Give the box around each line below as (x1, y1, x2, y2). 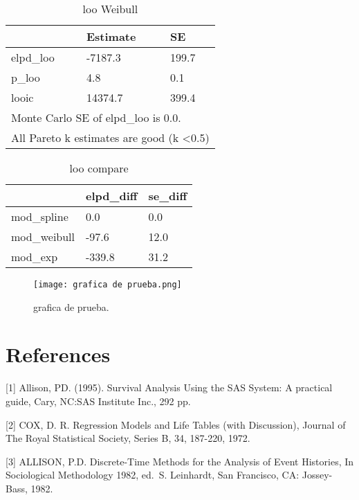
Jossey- (302, 467, 333, 482)
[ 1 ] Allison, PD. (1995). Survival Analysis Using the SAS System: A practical (6, 380, 333, 395)
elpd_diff (86, 188, 138, 204)
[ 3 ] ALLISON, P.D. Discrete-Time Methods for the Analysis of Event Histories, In (6, 454, 354, 468)
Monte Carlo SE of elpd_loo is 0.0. (11, 109, 181, 125)
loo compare (69, 160, 129, 176)
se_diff (148, 188, 187, 204)
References (6, 340, 111, 368)
